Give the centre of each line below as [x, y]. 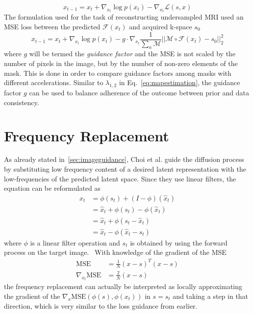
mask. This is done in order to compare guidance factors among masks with [118, 73]
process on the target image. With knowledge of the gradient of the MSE [115, 252]
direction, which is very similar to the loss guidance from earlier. [101, 305]
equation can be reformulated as [52, 188]
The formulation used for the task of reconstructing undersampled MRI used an [124, 17]
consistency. [22, 102]
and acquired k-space [161, 27]
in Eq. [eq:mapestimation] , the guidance [179, 82]
